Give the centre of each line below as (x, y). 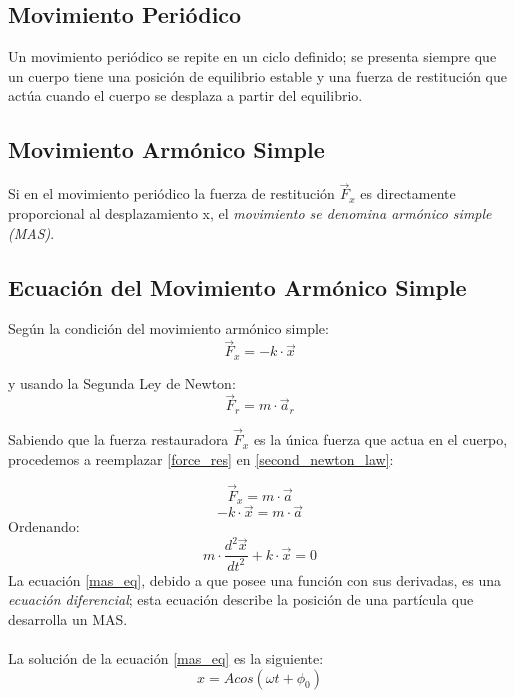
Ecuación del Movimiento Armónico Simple (237, 286)
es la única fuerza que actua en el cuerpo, (380, 439)
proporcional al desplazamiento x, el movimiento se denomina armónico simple (250, 213)
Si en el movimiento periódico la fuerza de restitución (171, 193)
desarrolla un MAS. (68, 618)
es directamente (408, 193)
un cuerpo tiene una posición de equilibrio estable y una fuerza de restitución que (257, 75)
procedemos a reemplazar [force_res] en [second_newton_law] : (201, 458)
